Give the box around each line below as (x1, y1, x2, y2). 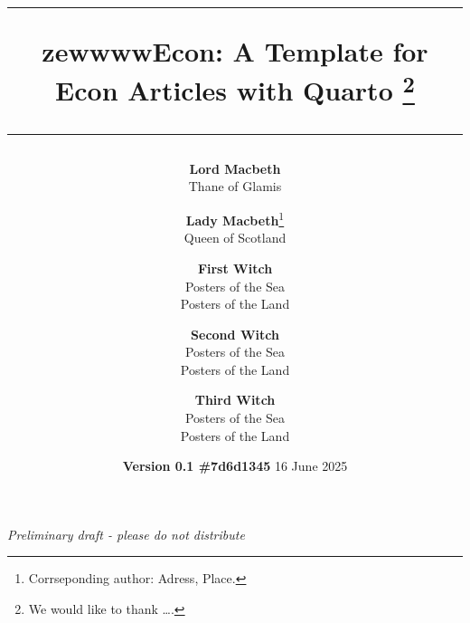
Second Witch (191, 324, 279, 343)
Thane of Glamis (188, 177, 282, 196)
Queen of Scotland (183, 228, 287, 247)
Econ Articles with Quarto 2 (55, 68, 415, 109)
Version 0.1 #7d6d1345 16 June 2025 (122, 456, 348, 475)
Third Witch (194, 390, 276, 409)
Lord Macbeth (189, 158, 281, 177)
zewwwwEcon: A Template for (42, 33, 428, 70)
